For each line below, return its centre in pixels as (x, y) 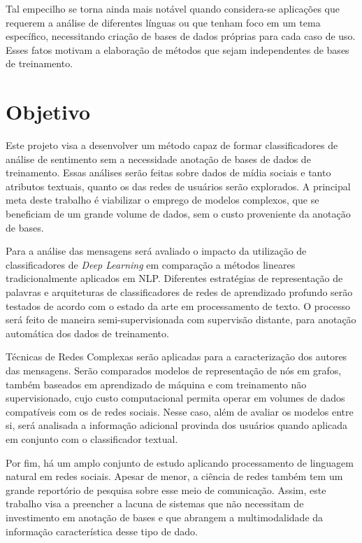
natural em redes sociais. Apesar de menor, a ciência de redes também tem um (174, 476)
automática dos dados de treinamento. (87, 333)
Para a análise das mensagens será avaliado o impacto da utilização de (156, 251)
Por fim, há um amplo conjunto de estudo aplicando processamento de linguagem (180, 462)
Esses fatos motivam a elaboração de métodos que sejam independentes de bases (178, 49)
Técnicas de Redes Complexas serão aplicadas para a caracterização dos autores (176, 357)
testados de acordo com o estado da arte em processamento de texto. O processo (178, 305)
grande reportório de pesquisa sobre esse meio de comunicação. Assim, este (166, 489)
